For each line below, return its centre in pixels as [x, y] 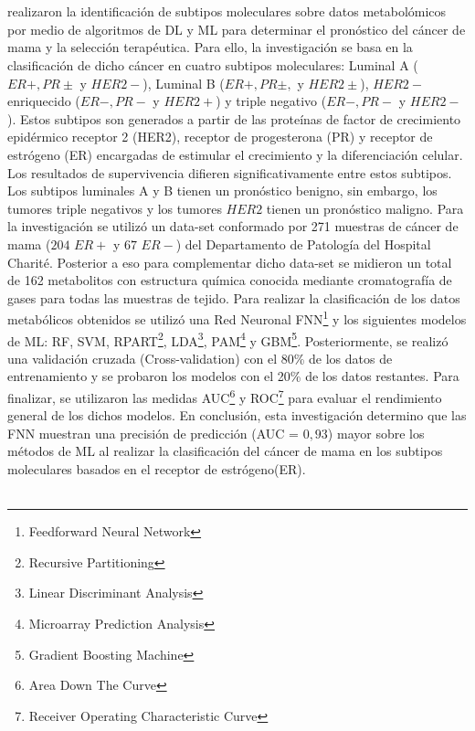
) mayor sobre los [376, 433]
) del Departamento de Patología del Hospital [303, 244]
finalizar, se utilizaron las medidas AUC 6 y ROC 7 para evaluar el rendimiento [225, 396]
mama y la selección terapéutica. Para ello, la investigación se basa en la [210, 47]
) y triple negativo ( [271, 101]
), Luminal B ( [184, 83]
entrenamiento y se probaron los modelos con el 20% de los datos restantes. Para [233, 376]
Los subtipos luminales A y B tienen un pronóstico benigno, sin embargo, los [222, 191]
